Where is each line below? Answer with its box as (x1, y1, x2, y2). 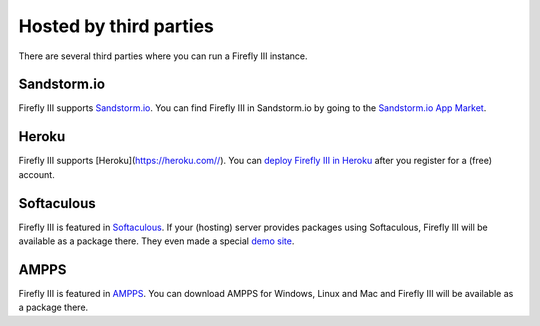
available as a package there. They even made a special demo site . (18, 235, 295, 247)
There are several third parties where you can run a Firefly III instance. (18, 50, 308, 62)
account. (18, 168, 55, 180)
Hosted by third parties (18, 15, 215, 37)
